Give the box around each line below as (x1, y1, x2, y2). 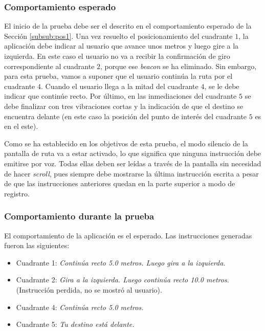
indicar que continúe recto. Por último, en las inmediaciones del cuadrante (4, 91, 237, 101)
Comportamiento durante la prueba (4, 210, 154, 223)
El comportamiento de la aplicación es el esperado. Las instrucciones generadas (4, 230, 252, 240)
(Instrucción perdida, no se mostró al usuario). (16, 284, 162, 295)
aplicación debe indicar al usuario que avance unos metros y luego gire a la (4, 40, 239, 51)
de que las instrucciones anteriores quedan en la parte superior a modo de (4, 178, 235, 189)
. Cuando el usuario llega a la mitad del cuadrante (41, 80, 198, 91)
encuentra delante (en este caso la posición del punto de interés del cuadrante (4, 111, 247, 121)
